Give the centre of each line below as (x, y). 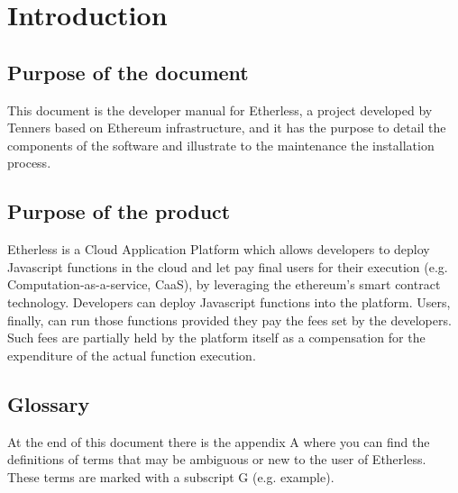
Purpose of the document (128, 72)
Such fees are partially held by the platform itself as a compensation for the (216, 338)
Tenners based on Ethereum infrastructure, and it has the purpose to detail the (227, 128)
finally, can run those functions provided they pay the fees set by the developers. (229, 320)
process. (29, 163)
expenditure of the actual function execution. (132, 355)
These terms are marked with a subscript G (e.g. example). (171, 476)
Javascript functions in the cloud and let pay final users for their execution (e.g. (228, 266)
